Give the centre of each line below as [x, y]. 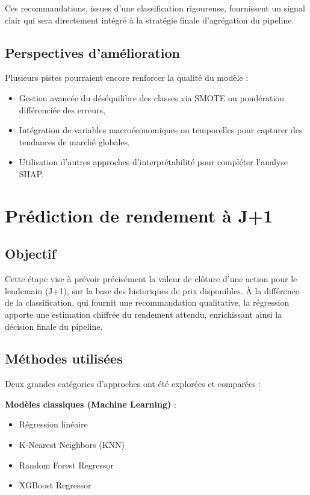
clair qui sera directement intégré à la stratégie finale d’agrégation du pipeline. [150, 20]
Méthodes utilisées [64, 358]
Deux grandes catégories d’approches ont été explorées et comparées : [133, 384]
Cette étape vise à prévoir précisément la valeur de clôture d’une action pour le [151, 279]
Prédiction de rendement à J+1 [139, 215]
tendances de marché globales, [74, 141]
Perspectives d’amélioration [92, 52]
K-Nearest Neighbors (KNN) [72, 445]
